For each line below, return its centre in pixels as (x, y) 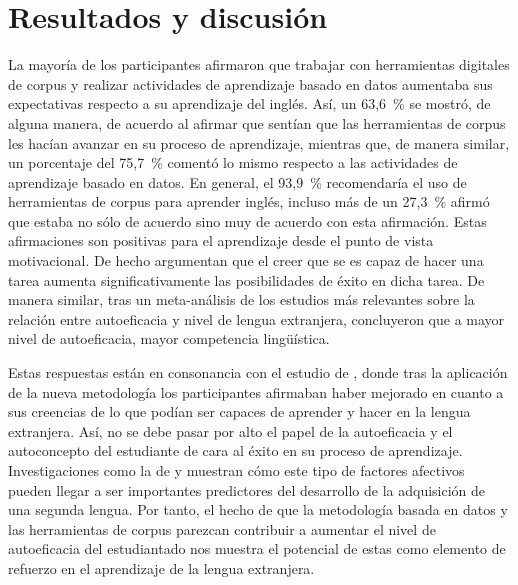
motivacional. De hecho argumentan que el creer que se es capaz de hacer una (246, 260)
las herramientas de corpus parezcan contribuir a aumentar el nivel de (222, 528)
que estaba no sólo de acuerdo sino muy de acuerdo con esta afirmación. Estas (247, 220)
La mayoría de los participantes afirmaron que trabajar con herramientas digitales (259, 64)
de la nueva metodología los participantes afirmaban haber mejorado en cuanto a (256, 391)
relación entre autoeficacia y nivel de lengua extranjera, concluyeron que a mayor (256, 318)
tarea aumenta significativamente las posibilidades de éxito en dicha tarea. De (246, 279)
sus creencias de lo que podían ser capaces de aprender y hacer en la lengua (239, 411)
